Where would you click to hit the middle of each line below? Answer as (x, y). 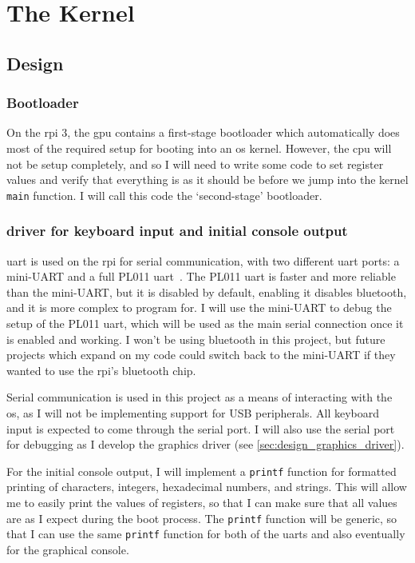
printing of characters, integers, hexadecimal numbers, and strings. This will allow (207, 487)
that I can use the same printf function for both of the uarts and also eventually (206, 534)
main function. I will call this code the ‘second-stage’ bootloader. (164, 195)
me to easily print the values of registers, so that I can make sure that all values (202, 502)
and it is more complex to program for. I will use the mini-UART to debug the (199, 307)
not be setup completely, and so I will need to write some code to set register (195, 164)
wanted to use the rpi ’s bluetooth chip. (101, 370)
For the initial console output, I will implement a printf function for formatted (202, 471)
